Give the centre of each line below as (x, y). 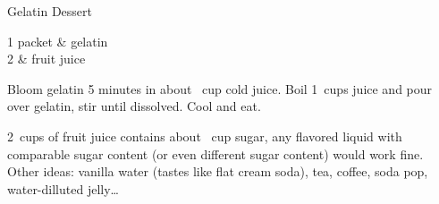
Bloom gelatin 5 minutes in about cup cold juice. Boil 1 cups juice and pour (220, 88)
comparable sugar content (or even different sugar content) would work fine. (215, 153)
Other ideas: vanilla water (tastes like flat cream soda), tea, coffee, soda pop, (218, 171)
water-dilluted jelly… (63, 188)
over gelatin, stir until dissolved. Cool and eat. (134, 106)
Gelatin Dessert (50, 11)
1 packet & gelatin (58, 41)
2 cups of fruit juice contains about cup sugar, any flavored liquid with (205, 136)
